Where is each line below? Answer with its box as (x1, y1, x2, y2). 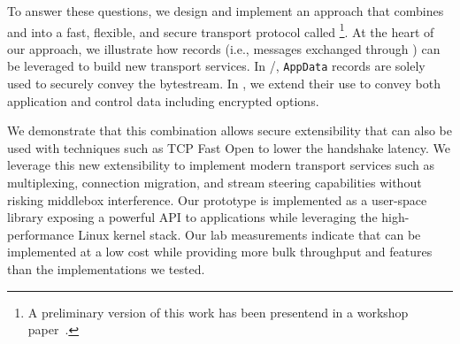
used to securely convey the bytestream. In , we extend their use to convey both (7, 74, 441, 93)
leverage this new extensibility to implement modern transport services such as (7, 156, 434, 174)
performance (7, 225, 74, 243)
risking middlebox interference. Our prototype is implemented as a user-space (7, 190, 427, 209)
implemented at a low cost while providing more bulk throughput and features (7, 242, 433, 261)
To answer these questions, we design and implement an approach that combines (7, 2, 444, 19)
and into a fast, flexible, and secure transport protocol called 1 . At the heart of (7, 19, 434, 41)
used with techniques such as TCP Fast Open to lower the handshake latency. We (7, 138, 450, 157)
